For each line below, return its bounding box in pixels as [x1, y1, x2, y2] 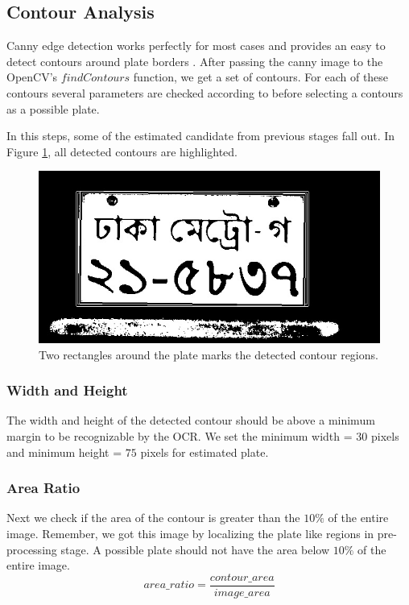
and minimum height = [6, 443, 122, 460]
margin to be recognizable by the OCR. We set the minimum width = [6, 427, 353, 444]
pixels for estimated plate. [140, 443, 269, 460]
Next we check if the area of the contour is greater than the [6, 509, 300, 526]
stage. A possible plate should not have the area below [60, 541, 330, 557]
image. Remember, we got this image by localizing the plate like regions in [6, 524, 374, 541]
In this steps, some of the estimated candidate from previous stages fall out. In [6, 127, 395, 144]
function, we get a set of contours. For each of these [133, 68, 389, 85]
